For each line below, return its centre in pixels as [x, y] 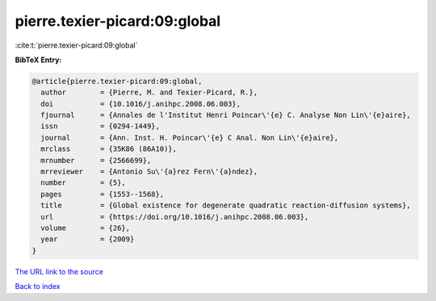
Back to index [38, 286]
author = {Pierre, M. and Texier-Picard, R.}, [149, 92]
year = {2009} [88, 239]
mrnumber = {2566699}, [96, 160]
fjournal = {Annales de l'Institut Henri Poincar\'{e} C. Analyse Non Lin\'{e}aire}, [226, 115]
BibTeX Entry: [38, 60]
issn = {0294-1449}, [101, 126]
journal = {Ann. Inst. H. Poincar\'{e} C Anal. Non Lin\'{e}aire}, [190, 138]
